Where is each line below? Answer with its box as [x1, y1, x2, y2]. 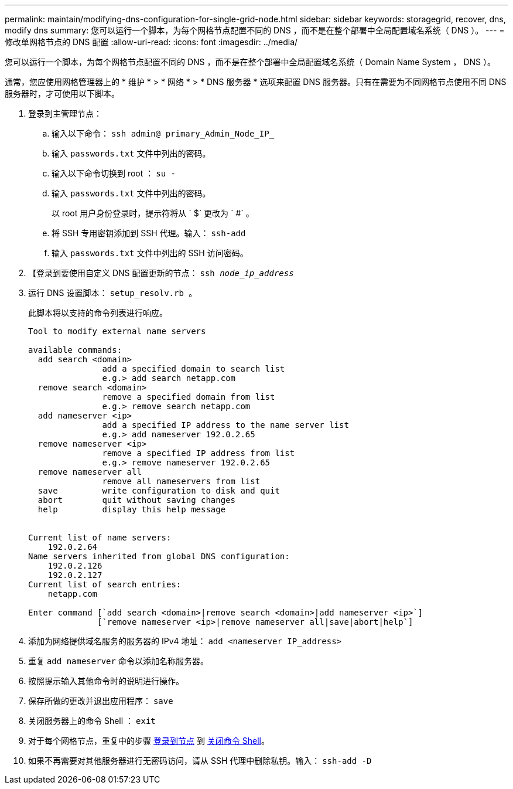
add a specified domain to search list [102, 364, 285, 373]
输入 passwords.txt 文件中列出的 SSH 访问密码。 [52, 248, 248, 258]
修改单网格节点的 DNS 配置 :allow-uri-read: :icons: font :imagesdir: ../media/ [5, 37, 298, 47]
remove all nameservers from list [102, 477, 261, 486]
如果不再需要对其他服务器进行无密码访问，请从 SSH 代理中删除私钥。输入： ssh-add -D [28, 756, 372, 766]
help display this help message [37, 505, 226, 514]
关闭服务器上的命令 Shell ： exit [28, 716, 156, 726]
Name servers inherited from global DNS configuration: [28, 552, 290, 561]
